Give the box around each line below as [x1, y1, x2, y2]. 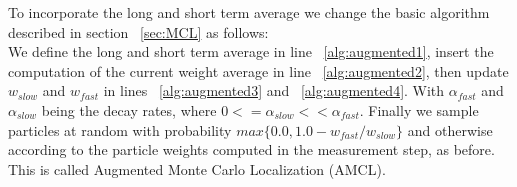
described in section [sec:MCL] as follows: [8, 21, 269, 42]
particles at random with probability [8, 119, 232, 140]
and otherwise [407, 119, 493, 140]
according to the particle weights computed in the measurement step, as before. [8, 139, 495, 160]
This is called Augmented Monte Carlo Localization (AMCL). [8, 158, 386, 179]
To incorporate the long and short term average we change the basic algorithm [8, 2, 490, 22]
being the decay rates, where [41, 99, 217, 120]
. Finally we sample [359, 99, 479, 120]
